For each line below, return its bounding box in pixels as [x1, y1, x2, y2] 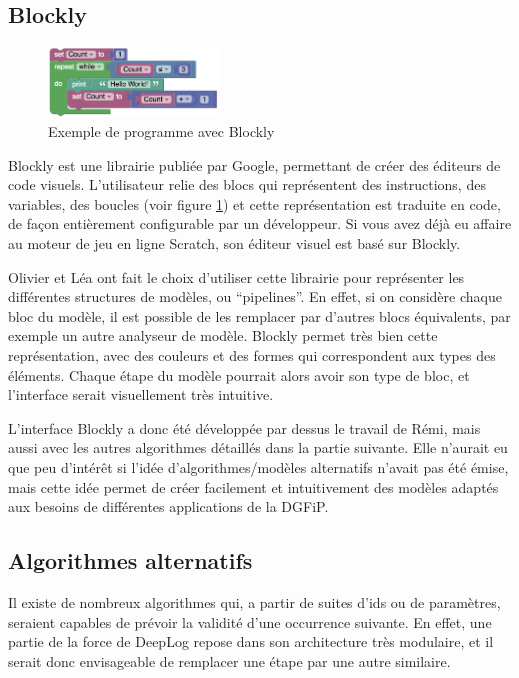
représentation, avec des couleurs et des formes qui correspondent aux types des [8, 345, 496, 366]
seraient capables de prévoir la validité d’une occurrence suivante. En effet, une [8, 611, 492, 632]
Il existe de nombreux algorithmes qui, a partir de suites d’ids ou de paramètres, [8, 591, 501, 612]
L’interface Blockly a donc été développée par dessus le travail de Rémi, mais [8, 417, 481, 438]
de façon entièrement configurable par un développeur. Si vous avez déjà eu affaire [8, 213, 512, 234]
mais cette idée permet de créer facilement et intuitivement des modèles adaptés [8, 476, 499, 497]
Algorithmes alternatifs [8, 545, 253, 576]
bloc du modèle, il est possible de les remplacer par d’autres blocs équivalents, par [8, 305, 511, 326]
